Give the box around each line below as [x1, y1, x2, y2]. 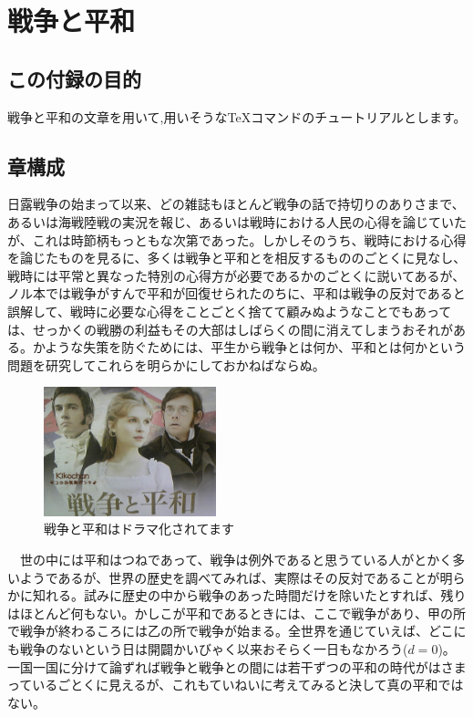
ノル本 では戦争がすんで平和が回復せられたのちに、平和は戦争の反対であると [7, 284, 466, 303]
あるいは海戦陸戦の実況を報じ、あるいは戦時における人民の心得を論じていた [7, 212, 467, 231]
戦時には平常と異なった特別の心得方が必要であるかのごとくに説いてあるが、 [7, 265, 466, 285]
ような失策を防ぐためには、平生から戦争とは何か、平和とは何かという [45, 338, 467, 357]
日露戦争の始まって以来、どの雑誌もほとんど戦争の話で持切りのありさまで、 [7, 194, 465, 213]
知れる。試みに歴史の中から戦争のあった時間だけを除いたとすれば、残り [32, 586, 467, 605]
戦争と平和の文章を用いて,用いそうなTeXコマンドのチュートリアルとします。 [7, 107, 467, 126]
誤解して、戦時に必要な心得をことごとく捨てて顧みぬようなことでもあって [7, 301, 452, 320]
